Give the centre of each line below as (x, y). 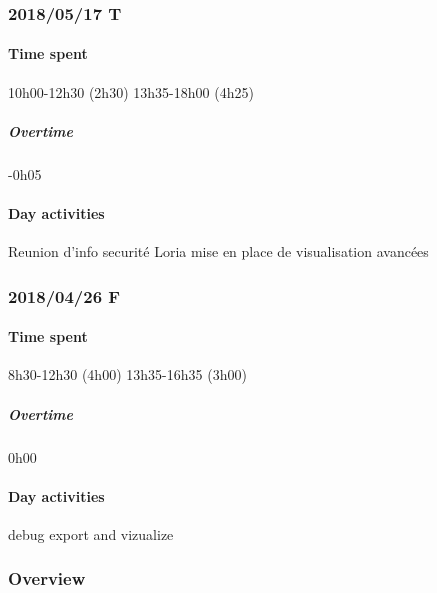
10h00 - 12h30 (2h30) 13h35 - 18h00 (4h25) (131, 91)
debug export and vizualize (91, 533)
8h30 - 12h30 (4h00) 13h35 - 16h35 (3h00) (127, 374)
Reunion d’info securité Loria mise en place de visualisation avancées (218, 251)
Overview (47, 578)
